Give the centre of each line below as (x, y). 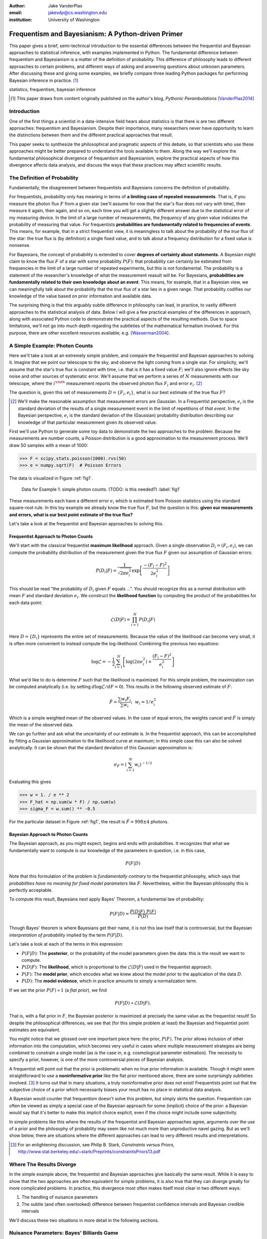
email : (16, 13)
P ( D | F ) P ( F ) (143, 911)
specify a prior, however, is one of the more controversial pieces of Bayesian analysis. (97, 1060)
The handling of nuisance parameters (60, 1197)
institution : (21, 19)
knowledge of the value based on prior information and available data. (81, 296)
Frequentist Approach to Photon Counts (51, 536)
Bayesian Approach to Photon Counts (49, 834)
